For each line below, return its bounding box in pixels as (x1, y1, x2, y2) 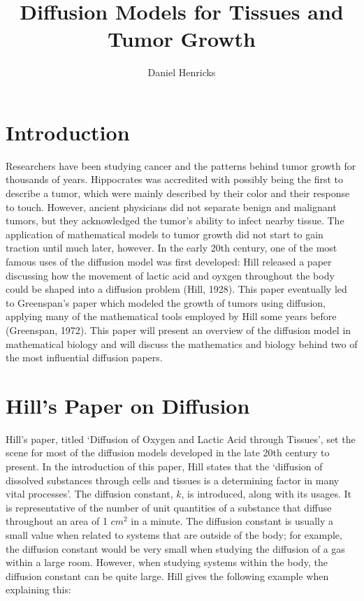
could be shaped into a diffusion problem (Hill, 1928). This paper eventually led (6, 282, 347, 296)
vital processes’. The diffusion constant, (6, 486, 173, 501)
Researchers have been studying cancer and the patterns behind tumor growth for (6, 158, 356, 173)
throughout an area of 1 (6, 514, 108, 528)
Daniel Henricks (147, 65, 216, 80)
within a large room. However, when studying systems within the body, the (6, 555, 328, 570)
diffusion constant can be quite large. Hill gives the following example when (6, 568, 329, 583)
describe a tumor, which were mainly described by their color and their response (6, 186, 350, 201)
